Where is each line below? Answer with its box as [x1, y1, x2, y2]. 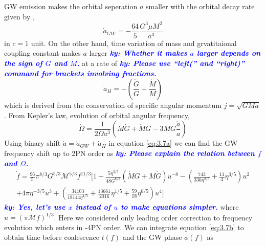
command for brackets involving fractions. [4, 68, 157, 78]
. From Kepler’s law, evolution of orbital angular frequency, [4, 109, 190, 120]
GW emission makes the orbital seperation [4, 1, 138, 11]
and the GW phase [122, 232, 182, 242]
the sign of [4, 57, 42, 68]
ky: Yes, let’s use [4, 202, 65, 212]
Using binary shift [4, 138, 61, 148]
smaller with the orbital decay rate [145, 1, 255, 11]
